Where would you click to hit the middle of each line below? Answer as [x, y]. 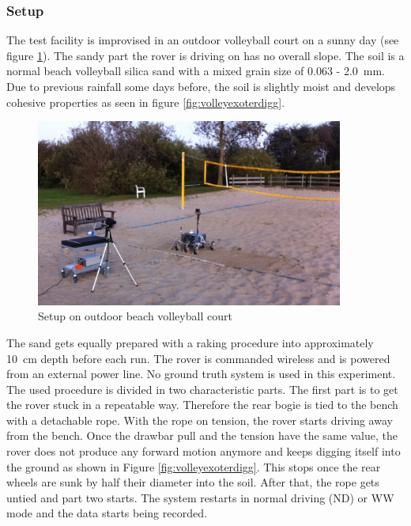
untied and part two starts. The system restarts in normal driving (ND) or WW [200, 497]
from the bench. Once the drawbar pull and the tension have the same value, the [202, 435]
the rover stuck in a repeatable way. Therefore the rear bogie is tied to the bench [202, 405]
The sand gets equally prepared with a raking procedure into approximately [190, 342]
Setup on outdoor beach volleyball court [135, 316]
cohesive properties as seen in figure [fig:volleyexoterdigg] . [146, 102]
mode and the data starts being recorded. [107, 513]
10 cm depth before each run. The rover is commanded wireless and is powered [198, 358]
